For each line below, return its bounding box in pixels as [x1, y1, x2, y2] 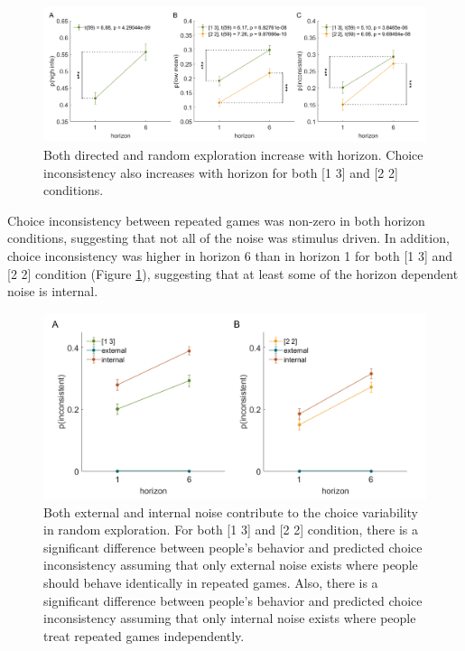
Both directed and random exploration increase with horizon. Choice [43, 145, 423, 164]
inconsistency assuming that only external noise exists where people [43, 555, 418, 574]
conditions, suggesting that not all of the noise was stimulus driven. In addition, [7, 228, 450, 247]
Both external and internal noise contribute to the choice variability [43, 502, 419, 521]
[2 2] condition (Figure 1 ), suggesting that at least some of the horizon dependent [7, 264, 459, 283]
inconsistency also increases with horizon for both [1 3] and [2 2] [43, 163, 398, 181]
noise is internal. [7, 282, 98, 301]
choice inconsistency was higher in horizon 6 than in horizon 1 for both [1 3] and [7, 246, 453, 265]
